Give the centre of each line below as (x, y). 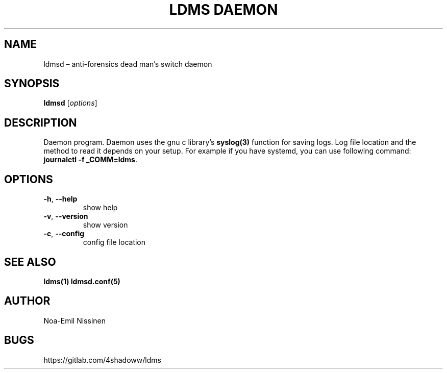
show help (100, 208)
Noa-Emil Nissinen (74, 320)
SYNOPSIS (32, 84)
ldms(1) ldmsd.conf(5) (82, 281)
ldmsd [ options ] (70, 103)
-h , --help (60, 199)
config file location (114, 242)
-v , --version (66, 216)
